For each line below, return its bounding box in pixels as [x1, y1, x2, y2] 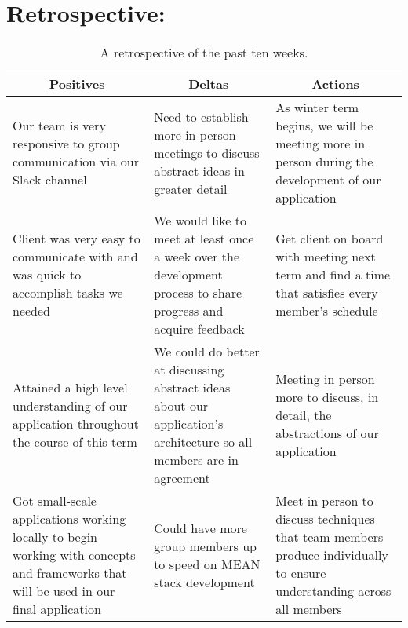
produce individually [275, 546, 388, 564]
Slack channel [13, 170, 87, 189]
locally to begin [13, 528, 98, 546]
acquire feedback [154, 319, 245, 338]
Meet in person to [275, 491, 373, 510]
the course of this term [13, 433, 137, 451]
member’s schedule [275, 301, 378, 320]
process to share [154, 283, 242, 302]
